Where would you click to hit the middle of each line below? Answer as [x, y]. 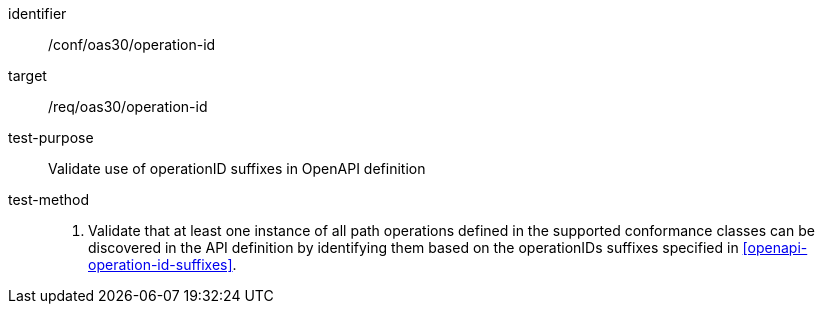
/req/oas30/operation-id [128, 106]
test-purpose [51, 137]
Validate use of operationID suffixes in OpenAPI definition [237, 168]
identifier [37, 13]
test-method [48, 199]
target [27, 75]
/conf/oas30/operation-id [132, 44]
